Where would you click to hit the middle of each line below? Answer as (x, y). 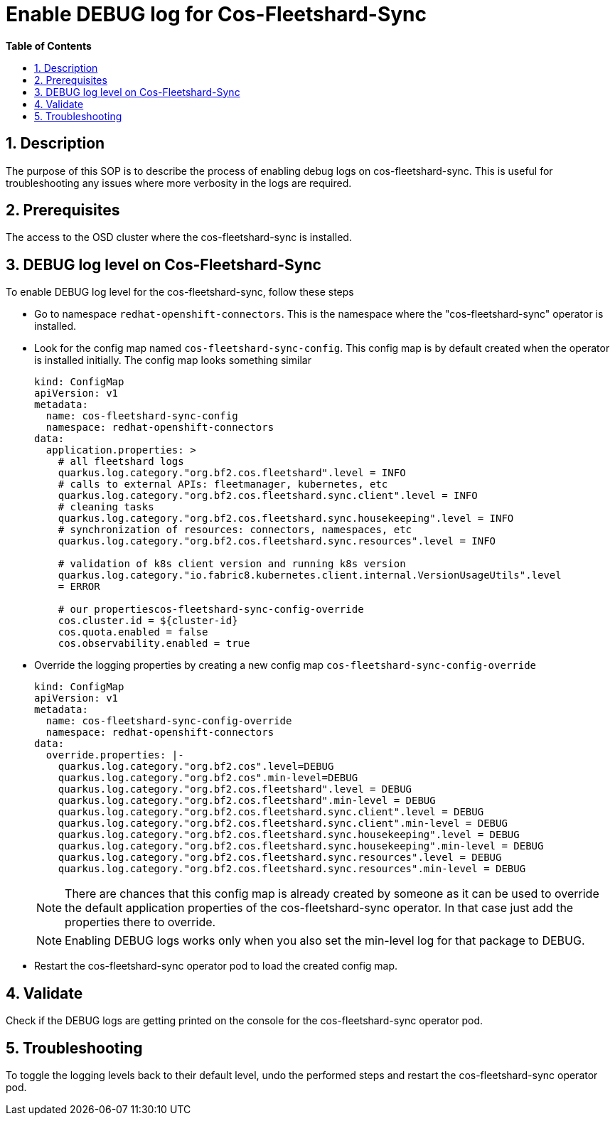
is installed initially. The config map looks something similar (173, 360)
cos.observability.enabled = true (154, 644)
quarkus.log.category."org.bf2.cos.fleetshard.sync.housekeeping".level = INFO (286, 519)
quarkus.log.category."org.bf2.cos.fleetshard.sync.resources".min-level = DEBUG (292, 869)
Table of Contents (49, 45)
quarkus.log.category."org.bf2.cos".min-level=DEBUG (208, 778)
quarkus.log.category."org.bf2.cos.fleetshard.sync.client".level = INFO (268, 496)
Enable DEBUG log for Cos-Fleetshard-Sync (216, 14)
